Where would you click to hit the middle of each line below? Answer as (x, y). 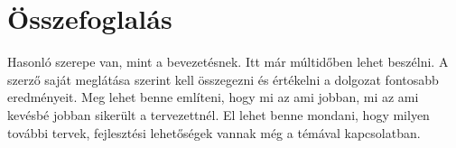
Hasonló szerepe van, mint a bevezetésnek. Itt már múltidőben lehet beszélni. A (228, 62)
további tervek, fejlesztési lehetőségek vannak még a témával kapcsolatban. (214, 132)
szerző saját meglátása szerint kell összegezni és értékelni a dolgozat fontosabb (223, 79)
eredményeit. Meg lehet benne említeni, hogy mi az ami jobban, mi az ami (213, 97)
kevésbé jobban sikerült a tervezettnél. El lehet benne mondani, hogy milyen (219, 114)
